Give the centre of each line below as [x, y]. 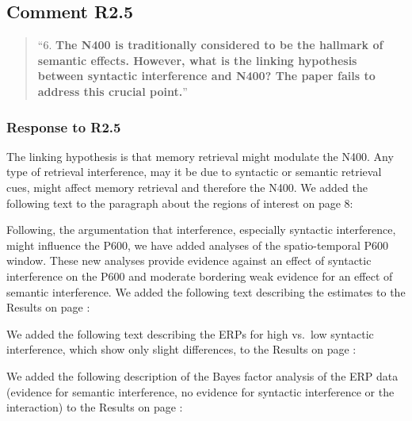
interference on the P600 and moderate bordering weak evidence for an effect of [200, 276]
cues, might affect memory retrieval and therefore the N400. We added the [187, 187]
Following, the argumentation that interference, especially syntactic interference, [201, 230]
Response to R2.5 [64, 126]
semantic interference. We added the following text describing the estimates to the [206, 291]
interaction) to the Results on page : [95, 407]
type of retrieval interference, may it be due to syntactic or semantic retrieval [194, 172]
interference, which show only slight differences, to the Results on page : [181, 349]
